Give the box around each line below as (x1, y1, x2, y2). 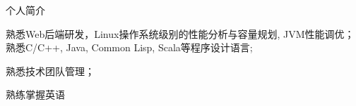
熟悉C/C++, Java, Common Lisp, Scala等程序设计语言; (6, 40, 253, 55)
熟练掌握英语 (6, 87, 65, 102)
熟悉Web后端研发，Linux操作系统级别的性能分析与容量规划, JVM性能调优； (6, 26, 355, 41)
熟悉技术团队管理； (6, 63, 95, 78)
